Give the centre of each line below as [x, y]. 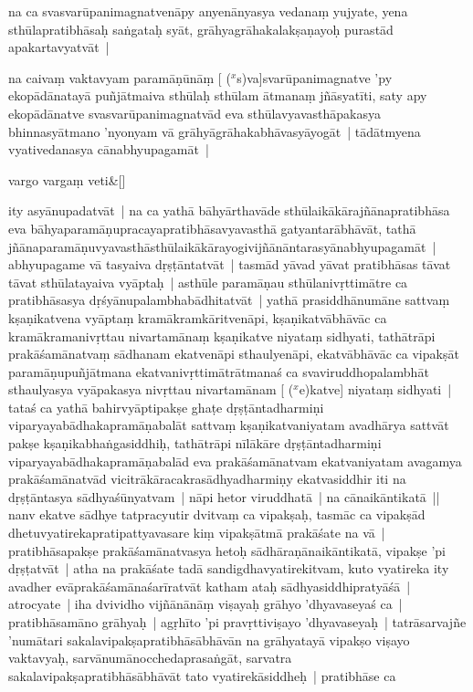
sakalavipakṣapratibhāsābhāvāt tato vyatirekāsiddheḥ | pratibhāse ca [202, 675]
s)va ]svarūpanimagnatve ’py [315, 77]
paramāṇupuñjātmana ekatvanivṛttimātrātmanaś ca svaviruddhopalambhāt [219, 371]
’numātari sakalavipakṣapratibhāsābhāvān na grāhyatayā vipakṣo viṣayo [209, 640]
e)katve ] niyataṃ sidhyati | [375, 389]
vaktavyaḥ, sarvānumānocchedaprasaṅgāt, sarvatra [150, 658]
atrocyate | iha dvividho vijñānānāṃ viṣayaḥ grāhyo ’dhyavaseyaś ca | [205, 604]
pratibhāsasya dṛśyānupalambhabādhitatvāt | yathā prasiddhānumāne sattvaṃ [229, 300]
